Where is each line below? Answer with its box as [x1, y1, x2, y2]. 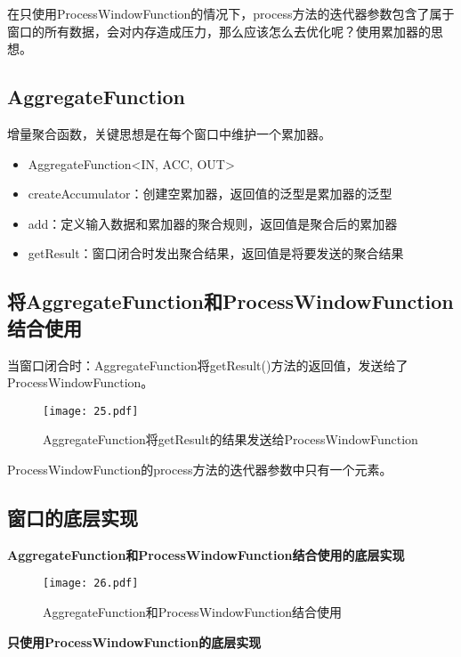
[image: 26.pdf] [43, 577, 139, 590]
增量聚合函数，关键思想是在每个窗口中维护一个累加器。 [7, 124, 331, 142]
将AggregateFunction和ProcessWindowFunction [7, 288, 454, 315]
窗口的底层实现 [7, 503, 138, 531]
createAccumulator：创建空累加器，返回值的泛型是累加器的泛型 [28, 184, 392, 203]
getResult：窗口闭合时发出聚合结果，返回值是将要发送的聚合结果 [28, 244, 404, 263]
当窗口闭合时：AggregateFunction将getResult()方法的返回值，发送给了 [7, 355, 408, 374]
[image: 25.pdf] [43, 404, 139, 418]
